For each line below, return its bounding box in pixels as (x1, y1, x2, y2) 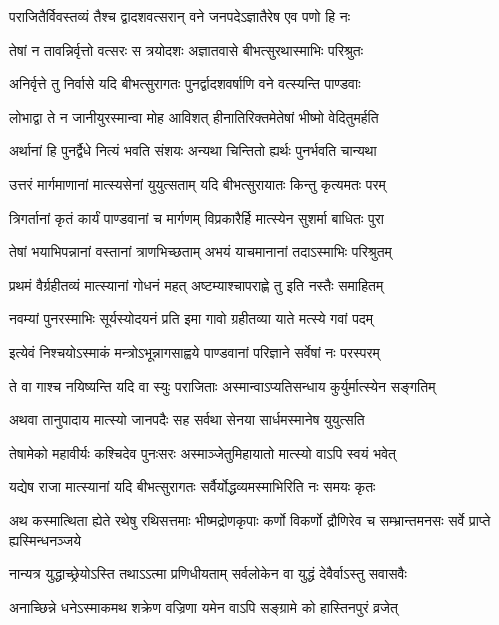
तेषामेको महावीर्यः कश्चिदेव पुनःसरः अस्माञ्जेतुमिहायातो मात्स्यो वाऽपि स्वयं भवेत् (9, 442, 396, 463)
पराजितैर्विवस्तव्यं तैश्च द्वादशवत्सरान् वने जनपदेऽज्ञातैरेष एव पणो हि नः (9, 6, 351, 26)
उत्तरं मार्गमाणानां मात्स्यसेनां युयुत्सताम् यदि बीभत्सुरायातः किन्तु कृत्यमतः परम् (9, 173, 386, 194)
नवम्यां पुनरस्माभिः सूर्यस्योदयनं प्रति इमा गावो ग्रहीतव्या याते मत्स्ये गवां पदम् (9, 308, 374, 329)
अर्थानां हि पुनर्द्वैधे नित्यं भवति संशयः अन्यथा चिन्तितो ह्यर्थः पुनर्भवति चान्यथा (9, 140, 377, 161)
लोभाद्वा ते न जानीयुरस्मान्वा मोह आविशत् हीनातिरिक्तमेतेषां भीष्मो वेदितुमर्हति (9, 106, 379, 127)
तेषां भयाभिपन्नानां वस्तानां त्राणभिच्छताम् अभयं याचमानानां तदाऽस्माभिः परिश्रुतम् (9, 241, 392, 262)
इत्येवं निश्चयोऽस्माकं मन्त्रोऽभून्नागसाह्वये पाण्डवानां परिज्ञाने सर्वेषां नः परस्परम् (9, 341, 380, 362)
